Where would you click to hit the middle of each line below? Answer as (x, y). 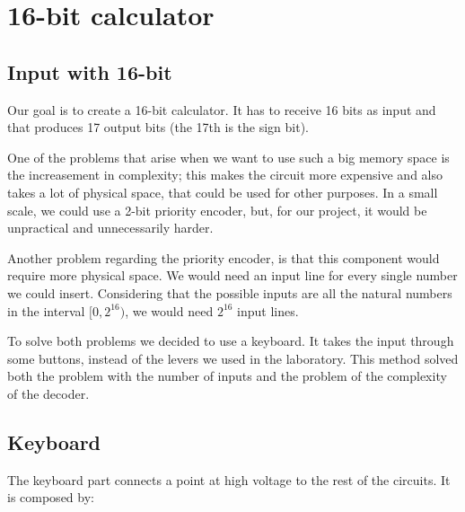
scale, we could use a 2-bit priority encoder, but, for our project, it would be (217, 210)
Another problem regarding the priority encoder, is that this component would (224, 257)
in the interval (46, 310)
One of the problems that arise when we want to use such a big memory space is (228, 157)
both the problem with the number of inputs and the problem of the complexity (227, 376)
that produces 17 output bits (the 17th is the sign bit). (158, 127)
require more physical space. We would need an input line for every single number (232, 275)
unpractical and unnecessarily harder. (110, 228)
